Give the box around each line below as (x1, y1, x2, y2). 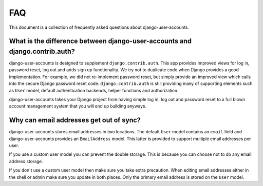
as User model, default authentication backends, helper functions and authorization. (9, 87, 179, 93)
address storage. (9, 158, 43, 164)
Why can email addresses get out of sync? (9, 116, 141, 124)
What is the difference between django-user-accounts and (9, 37, 192, 45)
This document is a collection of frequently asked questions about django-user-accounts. (9, 24, 189, 30)
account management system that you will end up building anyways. (9, 103, 147, 109)
